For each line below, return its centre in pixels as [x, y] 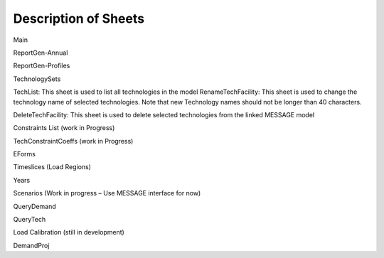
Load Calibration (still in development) [69, 232]
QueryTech [30, 220]
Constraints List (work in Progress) [64, 128]
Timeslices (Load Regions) [52, 167]
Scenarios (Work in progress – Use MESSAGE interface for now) [107, 193]
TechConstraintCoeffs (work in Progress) [73, 141]
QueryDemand [34, 206]
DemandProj [31, 245]
